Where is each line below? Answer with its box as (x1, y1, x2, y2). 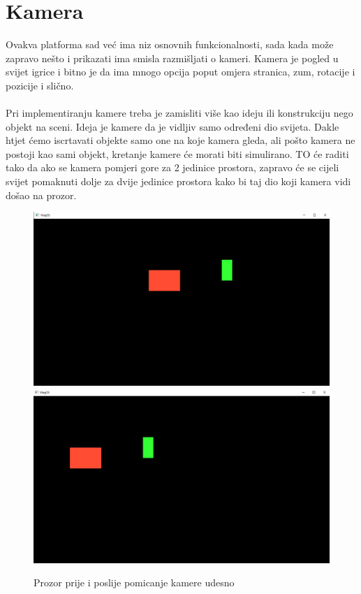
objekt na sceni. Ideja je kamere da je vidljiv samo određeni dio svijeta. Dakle (6, 119, 339, 133)
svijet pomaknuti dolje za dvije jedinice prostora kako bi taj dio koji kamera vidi (6, 174, 351, 189)
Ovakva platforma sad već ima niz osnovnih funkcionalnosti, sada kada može (6, 37, 334, 52)
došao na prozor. (6, 187, 77, 202)
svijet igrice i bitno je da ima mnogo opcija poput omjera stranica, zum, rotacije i (6, 64, 355, 79)
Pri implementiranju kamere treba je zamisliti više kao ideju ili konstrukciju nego (6, 106, 353, 120)
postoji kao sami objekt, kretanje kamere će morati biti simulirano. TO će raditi (6, 146, 349, 161)
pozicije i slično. (6, 78, 74, 92)
